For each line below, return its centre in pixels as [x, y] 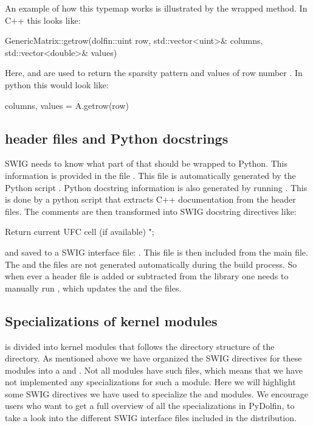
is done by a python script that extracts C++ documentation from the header [150, 199]
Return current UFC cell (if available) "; [80, 232]
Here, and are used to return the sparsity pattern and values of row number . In [154, 73]
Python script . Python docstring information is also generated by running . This [156, 187]
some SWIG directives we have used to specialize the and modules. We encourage [157, 393]
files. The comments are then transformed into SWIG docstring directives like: [151, 211]
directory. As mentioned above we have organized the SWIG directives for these [153, 358]
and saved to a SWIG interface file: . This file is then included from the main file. [156, 252]
